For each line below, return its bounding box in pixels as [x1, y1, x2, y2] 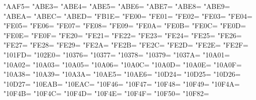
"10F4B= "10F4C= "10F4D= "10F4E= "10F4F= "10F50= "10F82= [3, 88, 209, 99]
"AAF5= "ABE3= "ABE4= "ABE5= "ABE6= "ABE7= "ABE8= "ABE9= [3, 1, 230, 11]
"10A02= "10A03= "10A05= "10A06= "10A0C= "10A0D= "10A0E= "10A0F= [3, 59, 242, 69]
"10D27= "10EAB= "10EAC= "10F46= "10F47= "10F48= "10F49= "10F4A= [3, 78, 240, 89]
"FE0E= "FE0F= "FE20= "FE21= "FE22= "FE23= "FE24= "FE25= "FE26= [3, 30, 242, 40]
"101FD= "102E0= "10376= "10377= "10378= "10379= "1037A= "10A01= [3, 49, 230, 59]
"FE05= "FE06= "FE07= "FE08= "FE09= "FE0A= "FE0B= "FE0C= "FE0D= [3, 20, 246, 31]
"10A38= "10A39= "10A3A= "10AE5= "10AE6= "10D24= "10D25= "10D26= [3, 69, 241, 79]
